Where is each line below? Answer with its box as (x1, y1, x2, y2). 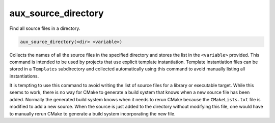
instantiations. (9, 73, 39, 79)
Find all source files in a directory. (9, 25, 80, 31)
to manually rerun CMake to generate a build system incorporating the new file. (9, 110, 176, 116)
